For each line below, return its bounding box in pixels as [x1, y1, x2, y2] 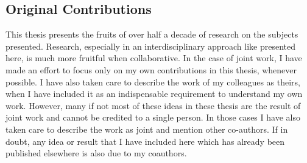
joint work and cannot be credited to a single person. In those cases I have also [5, 111, 300, 124]
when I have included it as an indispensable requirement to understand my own [5, 87, 303, 100]
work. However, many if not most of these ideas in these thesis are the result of [5, 99, 301, 111]
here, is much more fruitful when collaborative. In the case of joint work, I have [5, 52, 302, 64]
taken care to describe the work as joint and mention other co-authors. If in [5, 122, 288, 135]
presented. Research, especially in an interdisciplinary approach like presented [5, 39, 296, 52]
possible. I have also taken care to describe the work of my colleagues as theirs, [5, 75, 301, 88]
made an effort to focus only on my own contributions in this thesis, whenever [5, 63, 297, 76]
